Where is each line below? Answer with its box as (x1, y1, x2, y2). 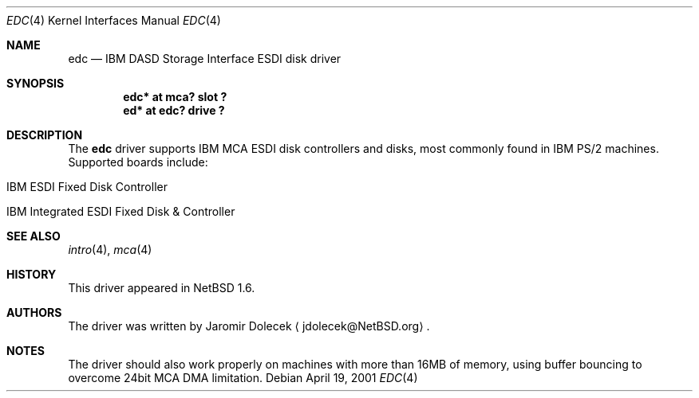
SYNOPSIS (6, 76, 65, 90)
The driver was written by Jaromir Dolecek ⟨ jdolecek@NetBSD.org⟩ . (68, 319, 430, 333)
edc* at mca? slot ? (123, 90, 227, 103)
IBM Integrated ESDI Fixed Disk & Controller (6, 205, 235, 218)
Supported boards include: (68, 155, 208, 169)
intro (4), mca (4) (68, 243, 152, 256)
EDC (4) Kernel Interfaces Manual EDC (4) (6, 14, 221, 27)
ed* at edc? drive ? (123, 103, 225, 117)
